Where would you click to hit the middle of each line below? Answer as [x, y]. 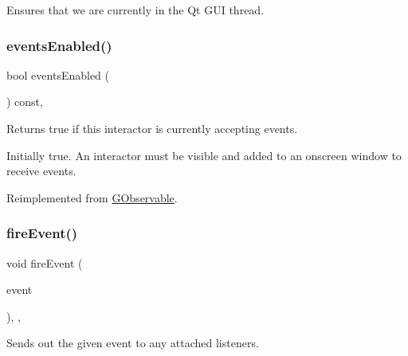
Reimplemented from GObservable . [92, 197]
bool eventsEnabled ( [58, 74]
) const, [25, 102]
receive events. [41, 171]
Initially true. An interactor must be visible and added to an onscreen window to [204, 155]
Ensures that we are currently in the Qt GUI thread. [135, 10]
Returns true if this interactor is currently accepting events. [152, 128]
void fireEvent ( [45, 262]
